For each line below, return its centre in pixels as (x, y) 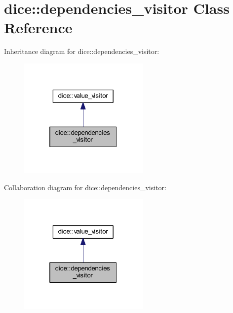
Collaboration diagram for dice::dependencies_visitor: (85, 187)
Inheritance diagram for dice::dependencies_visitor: (82, 51)
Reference (38, 27)
